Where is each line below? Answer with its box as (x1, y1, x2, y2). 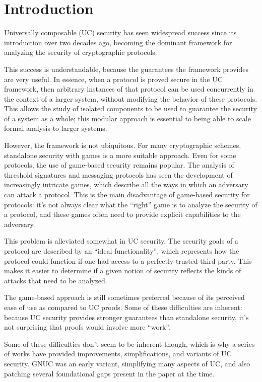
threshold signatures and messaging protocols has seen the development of (4, 169, 233, 180)
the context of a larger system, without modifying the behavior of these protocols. (4, 93, 257, 104)
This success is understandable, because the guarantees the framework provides (4, 63, 249, 74)
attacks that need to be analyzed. (4, 275, 107, 285)
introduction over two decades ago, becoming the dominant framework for (4, 37, 232, 47)
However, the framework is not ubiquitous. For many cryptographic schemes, (4, 140, 241, 150)
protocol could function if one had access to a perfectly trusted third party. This (4, 255, 252, 266)
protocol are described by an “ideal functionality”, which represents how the (4, 246, 239, 256)
